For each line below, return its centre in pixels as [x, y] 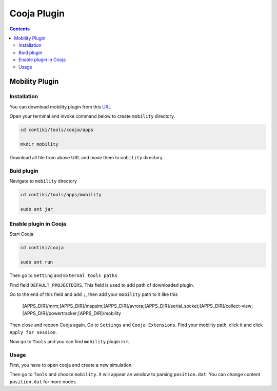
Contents [20, 29]
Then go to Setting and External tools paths [63, 275]
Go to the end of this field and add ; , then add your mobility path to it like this [94, 294]
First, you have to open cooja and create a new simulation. [71, 365]
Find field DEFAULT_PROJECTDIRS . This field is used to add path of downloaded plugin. [102, 285]
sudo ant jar [37, 209]
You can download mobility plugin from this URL [60, 107]
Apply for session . [33, 332]
